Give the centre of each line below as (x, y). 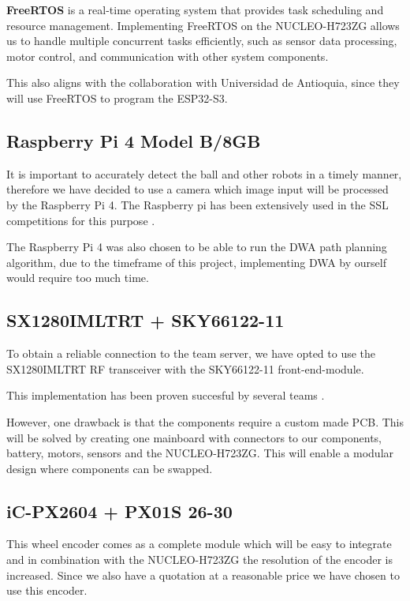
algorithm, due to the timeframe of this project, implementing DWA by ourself (196, 262)
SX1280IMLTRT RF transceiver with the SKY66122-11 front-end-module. (185, 368)
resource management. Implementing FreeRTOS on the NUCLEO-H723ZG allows (203, 25)
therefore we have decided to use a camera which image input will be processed (198, 189)
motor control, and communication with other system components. (168, 56)
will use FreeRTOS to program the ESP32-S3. (117, 98)
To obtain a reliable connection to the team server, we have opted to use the (191, 353)
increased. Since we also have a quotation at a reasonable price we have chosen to (203, 575)
